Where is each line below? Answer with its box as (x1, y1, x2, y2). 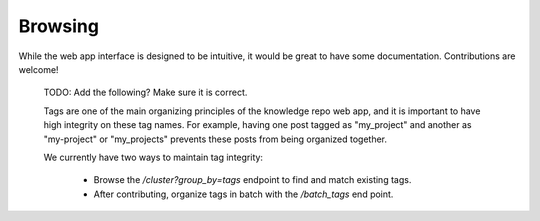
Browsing (18, 15, 100, 37)
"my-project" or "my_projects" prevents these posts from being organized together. (43, 133, 388, 145)
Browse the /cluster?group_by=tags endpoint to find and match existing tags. (93, 174, 412, 186)
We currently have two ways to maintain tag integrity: (43, 151, 264, 163)
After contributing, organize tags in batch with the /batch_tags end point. (93, 188, 394, 200)
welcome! (18, 63, 59, 75)
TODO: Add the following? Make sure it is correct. (43, 86, 248, 99)
